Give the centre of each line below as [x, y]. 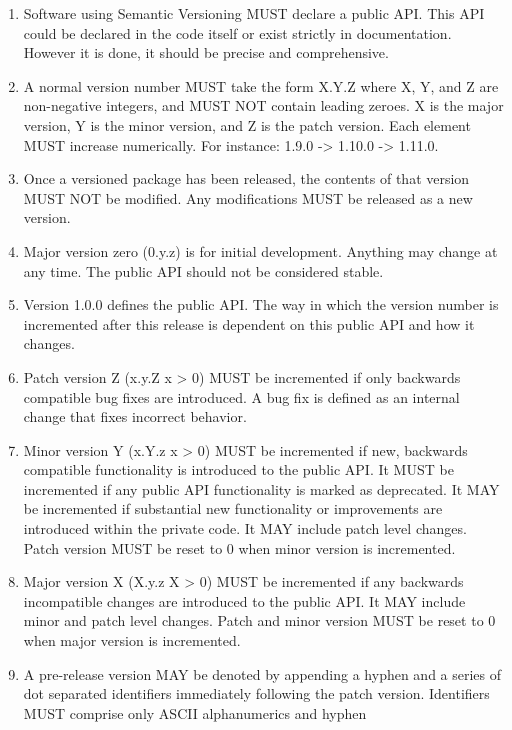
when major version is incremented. [132, 640]
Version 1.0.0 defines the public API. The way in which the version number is [261, 304]
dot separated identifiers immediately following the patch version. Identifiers [256, 693]
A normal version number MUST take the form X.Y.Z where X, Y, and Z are [261, 85]
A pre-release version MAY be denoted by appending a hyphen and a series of [262, 673]
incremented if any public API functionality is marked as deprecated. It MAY [261, 488]
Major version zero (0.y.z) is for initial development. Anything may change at [260, 250]
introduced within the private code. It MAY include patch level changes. [245, 528]
